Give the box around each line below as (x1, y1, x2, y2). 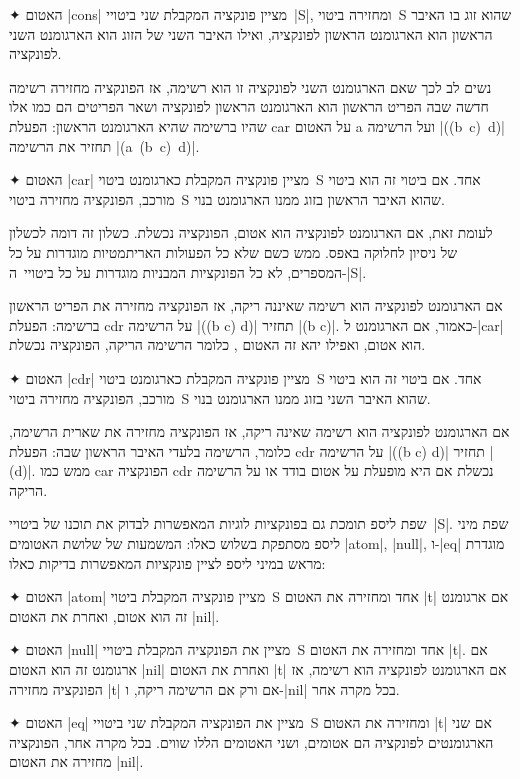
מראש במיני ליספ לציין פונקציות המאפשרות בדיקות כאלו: (9, 552, 326, 573)
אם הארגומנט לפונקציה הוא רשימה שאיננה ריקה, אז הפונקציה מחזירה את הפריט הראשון (9, 295, 503, 316)
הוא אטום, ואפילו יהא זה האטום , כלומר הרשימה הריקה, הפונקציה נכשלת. (9, 334, 426, 355)
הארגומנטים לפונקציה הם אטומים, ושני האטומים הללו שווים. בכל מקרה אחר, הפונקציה (9, 731, 494, 752)
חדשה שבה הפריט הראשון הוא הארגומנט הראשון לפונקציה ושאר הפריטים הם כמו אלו (9, 96, 489, 117)
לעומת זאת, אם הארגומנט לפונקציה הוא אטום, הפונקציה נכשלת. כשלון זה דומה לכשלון (9, 222, 493, 243)
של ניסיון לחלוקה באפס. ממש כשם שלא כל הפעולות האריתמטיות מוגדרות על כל (9, 241, 458, 262)
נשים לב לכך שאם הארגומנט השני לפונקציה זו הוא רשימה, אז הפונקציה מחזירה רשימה (9, 76, 492, 97)
